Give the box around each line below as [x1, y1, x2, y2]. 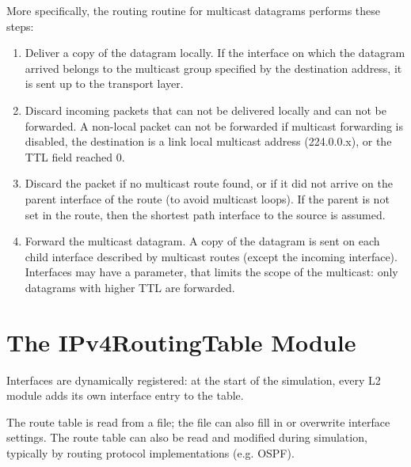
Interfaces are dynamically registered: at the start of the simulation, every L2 [6, 371, 381, 388]
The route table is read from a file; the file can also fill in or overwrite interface [6, 413, 390, 430]
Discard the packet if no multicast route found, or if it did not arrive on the [25, 175, 393, 192]
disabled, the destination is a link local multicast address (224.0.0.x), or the [25, 133, 392, 150]
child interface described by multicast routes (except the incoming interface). [25, 248, 398, 264]
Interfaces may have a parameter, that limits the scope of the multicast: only [25, 264, 398, 280]
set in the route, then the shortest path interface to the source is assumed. [25, 206, 386, 222]
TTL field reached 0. [25, 148, 125, 165]
